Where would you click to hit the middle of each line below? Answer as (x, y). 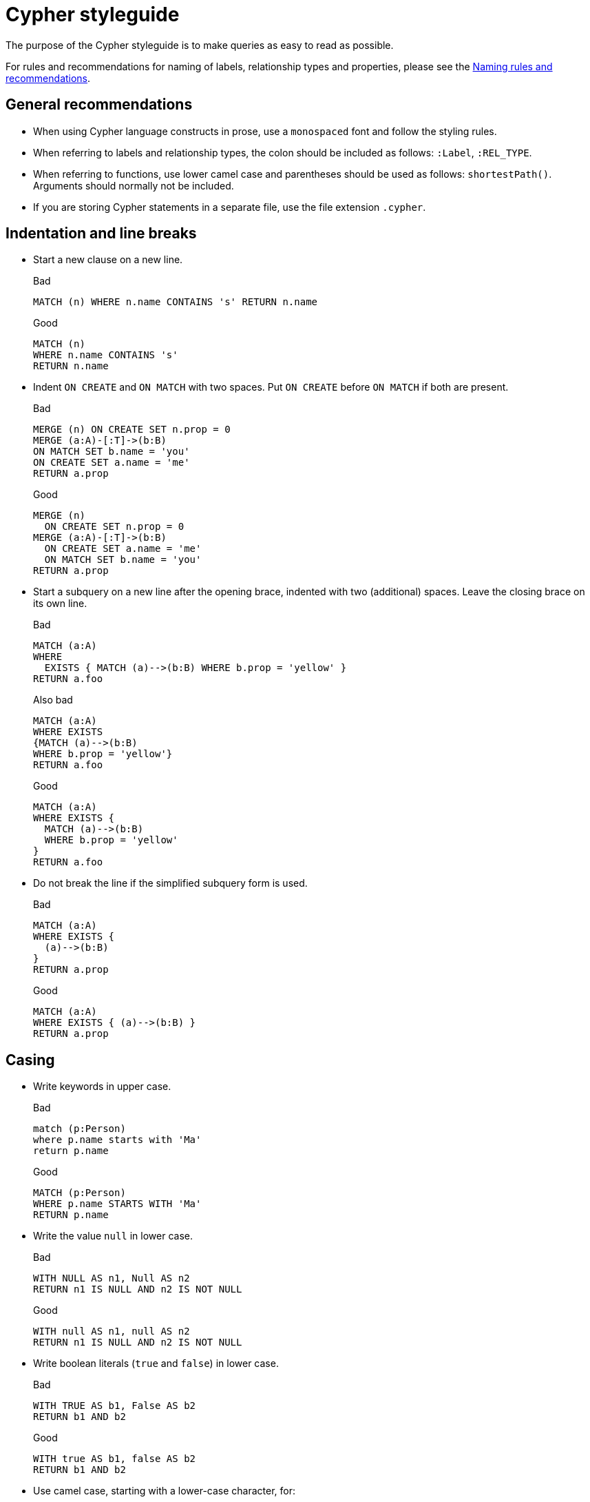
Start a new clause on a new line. (108, 260)
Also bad (53, 700)
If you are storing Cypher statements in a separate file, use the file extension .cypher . (230, 207)
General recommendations (99, 105)
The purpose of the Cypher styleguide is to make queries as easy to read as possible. (200, 45)
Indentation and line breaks (101, 234)
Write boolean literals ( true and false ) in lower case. (156, 1364)
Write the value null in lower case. (113, 1236)
